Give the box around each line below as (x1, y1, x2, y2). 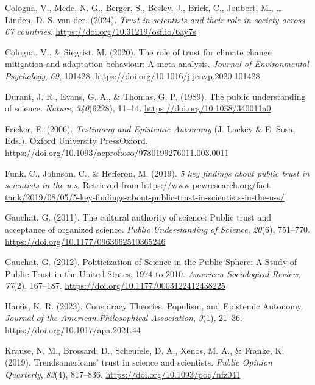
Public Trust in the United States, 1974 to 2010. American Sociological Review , (5, 267, 300, 280)
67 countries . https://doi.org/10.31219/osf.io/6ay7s (5, 25, 196, 38)
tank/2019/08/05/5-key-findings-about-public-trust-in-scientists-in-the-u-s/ (5, 190, 285, 203)
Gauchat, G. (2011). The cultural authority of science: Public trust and (5, 211, 272, 224)
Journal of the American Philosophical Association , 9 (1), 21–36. (5, 311, 242, 324)
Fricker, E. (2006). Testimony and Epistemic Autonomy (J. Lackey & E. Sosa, (5, 122, 296, 135)
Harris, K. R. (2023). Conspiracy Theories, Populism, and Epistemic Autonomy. (5, 299, 303, 312)
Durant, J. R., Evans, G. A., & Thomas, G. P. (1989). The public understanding (5, 90, 306, 102)
